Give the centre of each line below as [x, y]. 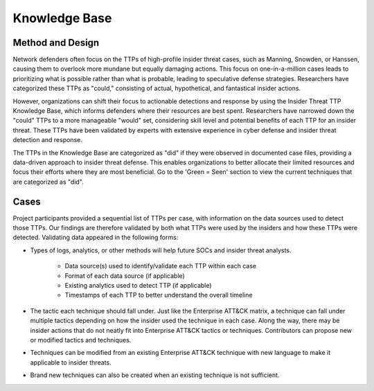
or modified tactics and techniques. [81, 340]
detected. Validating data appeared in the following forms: [96, 237]
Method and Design [56, 43]
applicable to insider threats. [71, 362]
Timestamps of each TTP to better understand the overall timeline [159, 295]
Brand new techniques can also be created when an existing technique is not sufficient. [155, 375]
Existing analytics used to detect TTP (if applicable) [138, 285]
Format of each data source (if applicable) [125, 276]
